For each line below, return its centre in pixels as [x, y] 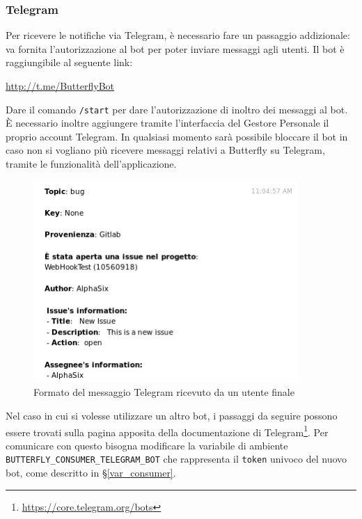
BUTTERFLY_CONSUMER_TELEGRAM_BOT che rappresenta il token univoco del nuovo [176, 459]
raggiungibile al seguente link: [69, 62]
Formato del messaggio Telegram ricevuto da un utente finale [164, 392]
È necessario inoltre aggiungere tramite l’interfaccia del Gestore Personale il [167, 123]
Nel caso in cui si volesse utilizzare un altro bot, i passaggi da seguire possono [172, 415]
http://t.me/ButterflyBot [60, 86]
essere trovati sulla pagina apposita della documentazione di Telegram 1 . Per [167, 431]
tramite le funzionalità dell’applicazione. [91, 164]
